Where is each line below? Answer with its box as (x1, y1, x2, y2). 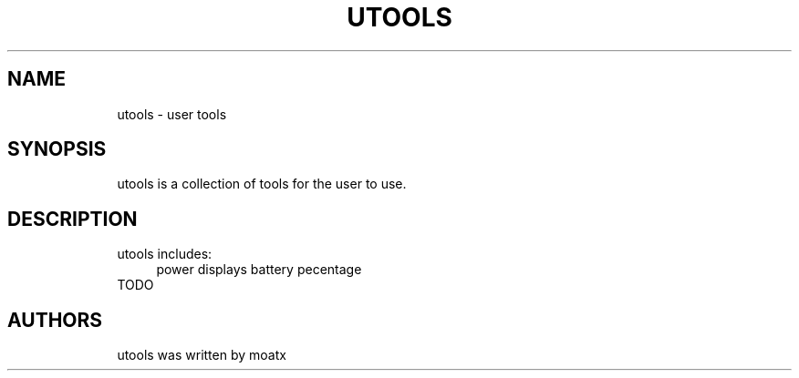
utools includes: (117, 246, 213, 262)
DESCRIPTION (7, 207, 138, 230)
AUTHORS (7, 308, 103, 332)
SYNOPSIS (7, 138, 107, 161)
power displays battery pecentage (156, 261, 362, 278)
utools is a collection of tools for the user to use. (117, 176, 407, 192)
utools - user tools (117, 106, 227, 122)
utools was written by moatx (117, 347, 286, 363)
